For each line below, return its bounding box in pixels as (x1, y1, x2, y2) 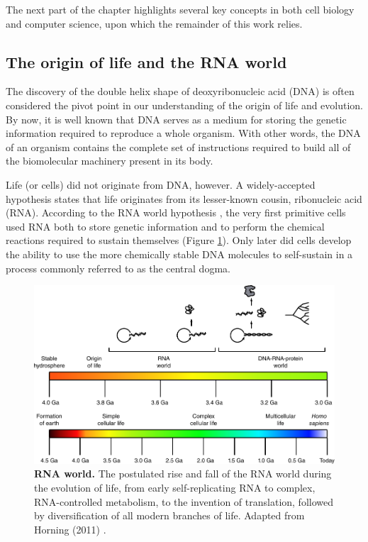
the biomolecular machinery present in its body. (6, 153, 213, 168)
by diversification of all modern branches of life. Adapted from (34, 508, 305, 523)
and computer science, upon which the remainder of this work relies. (6, 16, 303, 31)
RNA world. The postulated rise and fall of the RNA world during (34, 466, 332, 481)
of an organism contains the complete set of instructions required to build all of (6, 139, 351, 154)
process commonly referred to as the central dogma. (6, 260, 230, 275)
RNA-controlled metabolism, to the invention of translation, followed (34, 494, 334, 509)
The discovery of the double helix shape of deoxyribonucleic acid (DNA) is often (6, 84, 355, 99)
